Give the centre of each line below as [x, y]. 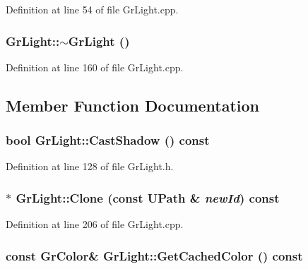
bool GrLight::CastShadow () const [108, 140]
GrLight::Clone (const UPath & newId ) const [148, 197]
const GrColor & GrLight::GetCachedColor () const [154, 255]
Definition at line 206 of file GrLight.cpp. [95, 224]
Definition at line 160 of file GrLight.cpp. [95, 67]
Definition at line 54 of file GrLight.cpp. [92, 9]
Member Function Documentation [133, 105]
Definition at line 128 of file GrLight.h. [90, 166]
